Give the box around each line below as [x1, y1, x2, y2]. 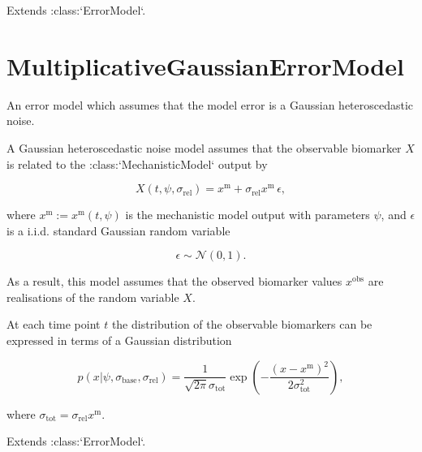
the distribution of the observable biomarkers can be [111, 316, 372, 333]
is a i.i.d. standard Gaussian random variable [6, 222, 230, 239]
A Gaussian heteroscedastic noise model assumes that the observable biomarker [6, 139, 402, 156]
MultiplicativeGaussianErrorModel [6, 49, 404, 82]
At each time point [6, 316, 101, 333]
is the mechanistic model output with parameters [125, 206, 370, 223]
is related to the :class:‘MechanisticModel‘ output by [6, 155, 268, 172]
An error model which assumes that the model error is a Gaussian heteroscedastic [6, 96, 414, 113]
